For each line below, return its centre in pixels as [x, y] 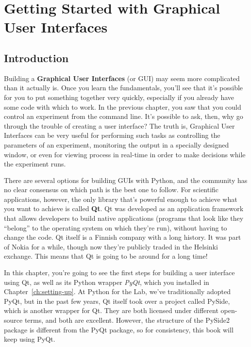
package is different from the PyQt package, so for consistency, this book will [119, 329]
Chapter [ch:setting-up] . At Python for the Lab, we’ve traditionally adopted [117, 291]
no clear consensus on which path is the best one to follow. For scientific [111, 190]
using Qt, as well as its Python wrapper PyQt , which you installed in [107, 282]
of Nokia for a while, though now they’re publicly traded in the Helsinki [111, 246]
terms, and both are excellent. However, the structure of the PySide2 [127, 320]
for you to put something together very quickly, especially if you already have [119, 97]
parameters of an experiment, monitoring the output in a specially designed [117, 144]
